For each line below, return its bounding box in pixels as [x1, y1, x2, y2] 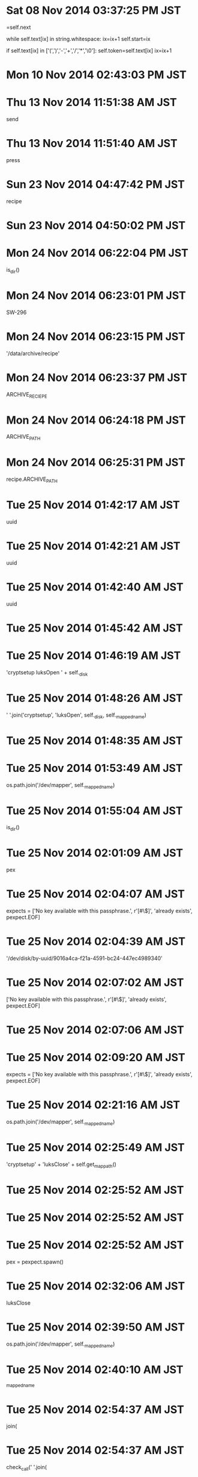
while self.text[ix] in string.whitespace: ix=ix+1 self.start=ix [6, 35, 151, 42]
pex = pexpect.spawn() [6, 1258, 64, 1265]
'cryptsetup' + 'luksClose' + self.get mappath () [6, 1161, 117, 1169]
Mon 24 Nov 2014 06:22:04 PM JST [6, 246, 189, 260]
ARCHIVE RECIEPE [6, 390, 47, 400]
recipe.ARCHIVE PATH [6, 475, 58, 484]
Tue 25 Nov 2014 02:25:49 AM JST [6, 1140, 185, 1154]
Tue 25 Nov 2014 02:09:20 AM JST [6, 1051, 185, 1064]
